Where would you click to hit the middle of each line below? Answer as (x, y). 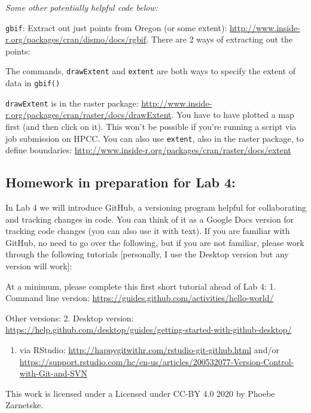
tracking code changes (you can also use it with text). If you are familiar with (148, 231)
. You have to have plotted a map (233, 115)
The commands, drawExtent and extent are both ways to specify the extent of (151, 71)
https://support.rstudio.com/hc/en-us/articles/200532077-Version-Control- (157, 361)
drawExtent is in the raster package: (72, 103)
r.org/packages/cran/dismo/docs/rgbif (76, 39)
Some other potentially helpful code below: (82, 7)
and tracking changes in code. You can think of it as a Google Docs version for (150, 219)
